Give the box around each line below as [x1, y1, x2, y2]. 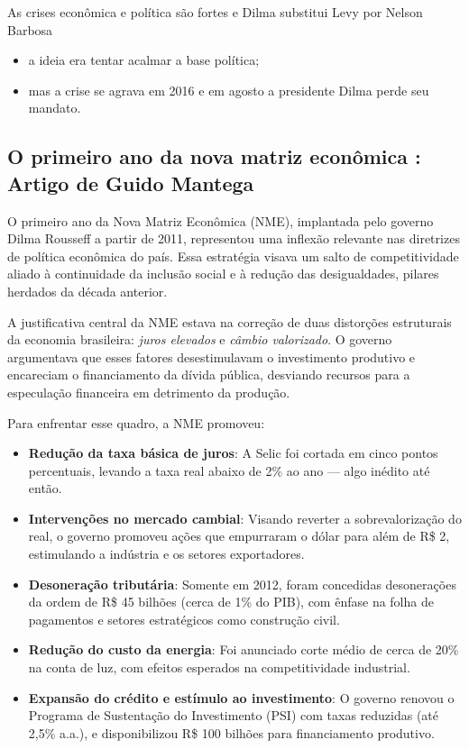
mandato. [28, 98, 81, 117]
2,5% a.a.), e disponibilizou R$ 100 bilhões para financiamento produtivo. [28, 723, 435, 742]
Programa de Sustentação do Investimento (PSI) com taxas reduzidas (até [28, 706, 439, 725]
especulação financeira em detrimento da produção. [7, 382, 290, 401]
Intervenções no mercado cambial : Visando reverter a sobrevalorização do [28, 508, 462, 527]
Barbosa [7, 20, 53, 39]
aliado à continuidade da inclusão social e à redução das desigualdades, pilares [7, 264, 439, 283]
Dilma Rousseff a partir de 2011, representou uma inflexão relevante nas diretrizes [7, 229, 460, 248]
